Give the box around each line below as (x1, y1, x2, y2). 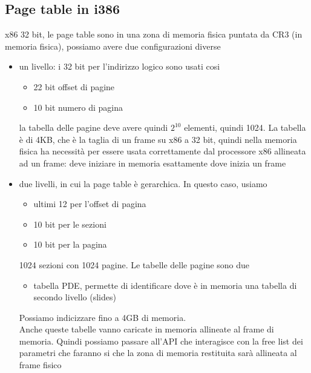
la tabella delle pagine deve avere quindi (19, 121, 168, 134)
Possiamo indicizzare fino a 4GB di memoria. (19, 311, 186, 323)
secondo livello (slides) (33, 291, 116, 303)
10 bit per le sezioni (33, 217, 106, 230)
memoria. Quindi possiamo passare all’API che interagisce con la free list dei (19, 334, 303, 347)
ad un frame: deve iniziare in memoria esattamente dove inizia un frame (19, 156, 286, 169)
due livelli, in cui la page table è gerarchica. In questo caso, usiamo (19, 177, 267, 190)
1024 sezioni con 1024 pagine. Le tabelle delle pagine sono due (19, 258, 250, 271)
